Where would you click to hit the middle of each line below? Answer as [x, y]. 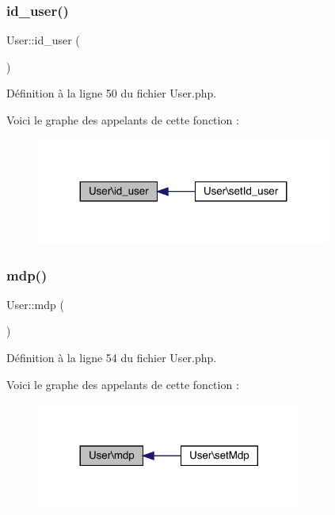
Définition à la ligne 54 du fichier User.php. [112, 358]
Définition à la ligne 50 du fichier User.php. [112, 93]
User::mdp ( [35, 304]
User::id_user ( [43, 40]
